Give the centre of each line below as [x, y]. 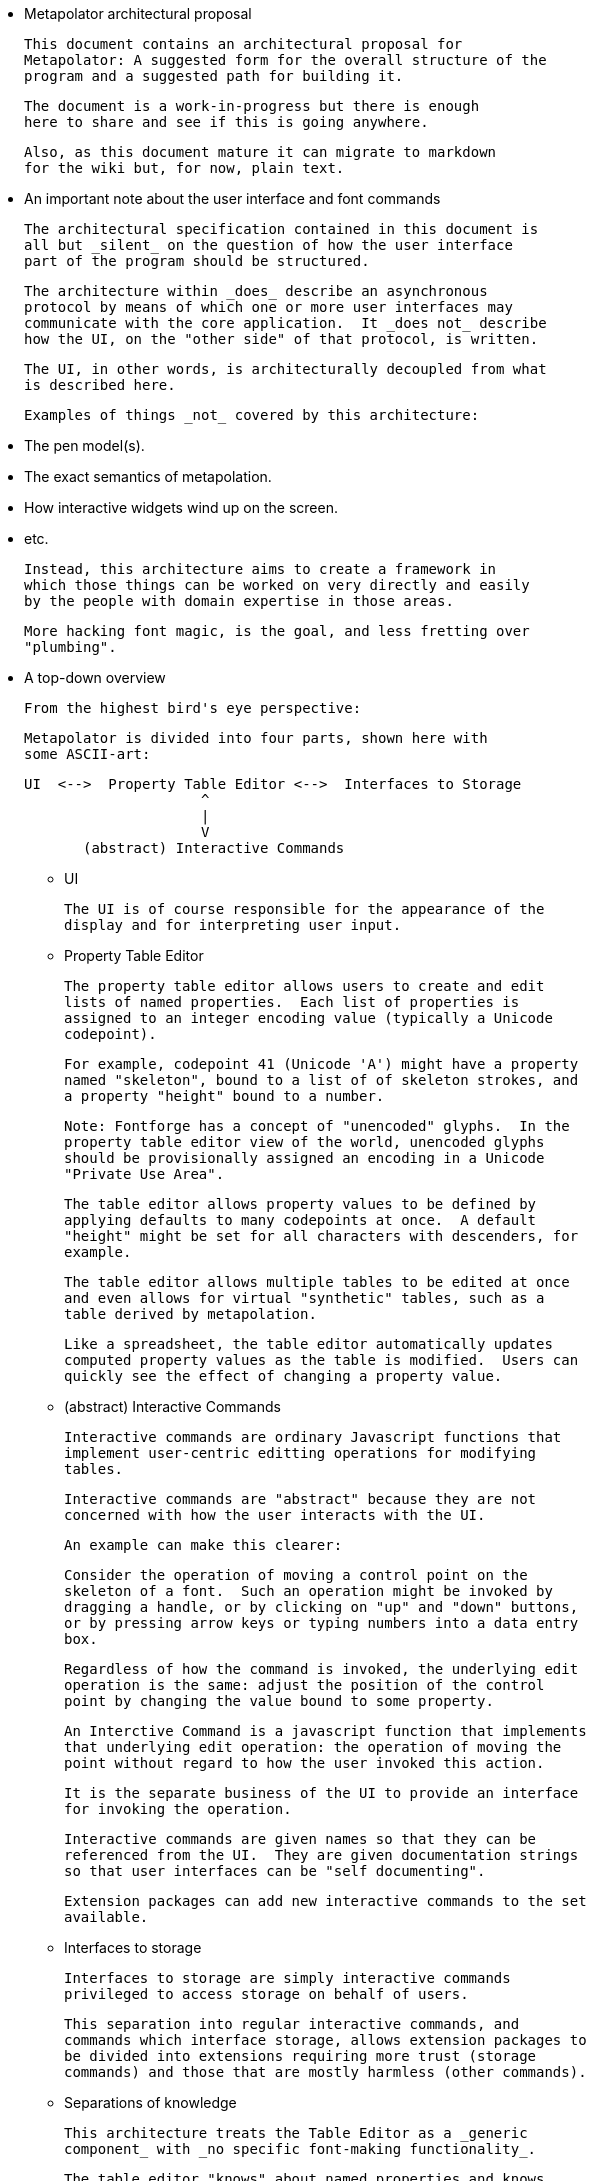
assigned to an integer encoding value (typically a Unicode [308, 1018]
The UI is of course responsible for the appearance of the [304, 909]
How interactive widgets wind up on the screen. [181, 507]
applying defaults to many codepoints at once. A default [300, 1220]
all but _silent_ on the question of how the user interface [268, 245]
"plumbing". [70, 647]
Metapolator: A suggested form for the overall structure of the [285, 60]
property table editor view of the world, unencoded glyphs [304, 1142]
